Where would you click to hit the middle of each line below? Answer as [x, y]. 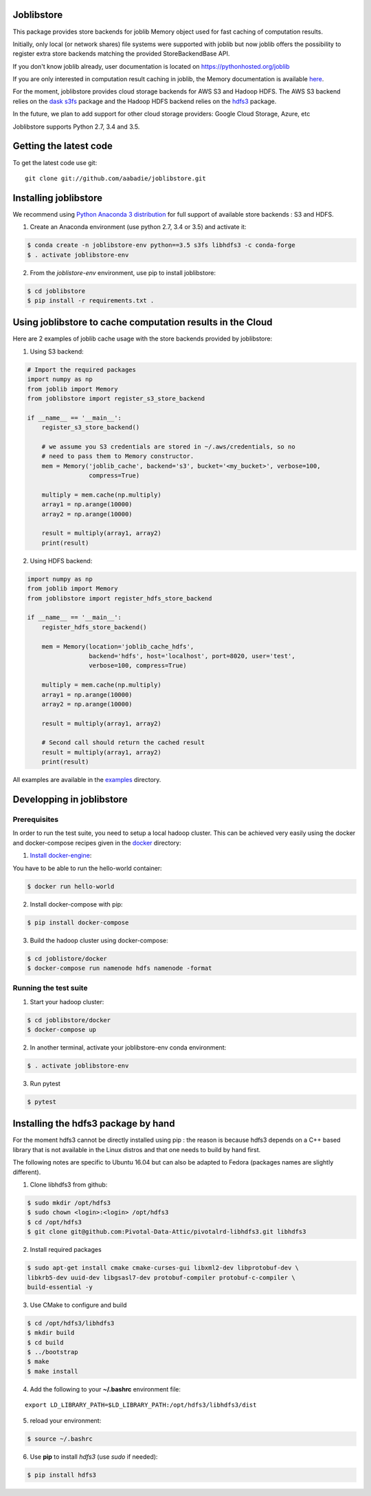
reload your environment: [66, 1420]
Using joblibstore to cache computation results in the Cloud [143, 322]
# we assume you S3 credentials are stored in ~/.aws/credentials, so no [168, 446]
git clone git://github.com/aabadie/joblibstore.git [115, 178]
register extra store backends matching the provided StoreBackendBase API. [121, 54]
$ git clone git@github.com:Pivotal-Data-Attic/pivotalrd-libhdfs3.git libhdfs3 [167, 1232]
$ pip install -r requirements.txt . [91, 300]
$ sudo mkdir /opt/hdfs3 [69, 1203]
